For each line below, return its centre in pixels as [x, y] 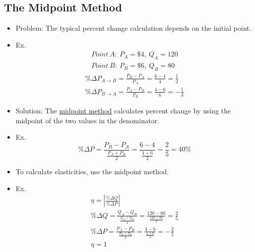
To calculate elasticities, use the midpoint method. [92, 172]
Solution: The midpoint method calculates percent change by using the [123, 111]
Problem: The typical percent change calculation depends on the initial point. [133, 28]
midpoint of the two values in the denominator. [87, 120]
